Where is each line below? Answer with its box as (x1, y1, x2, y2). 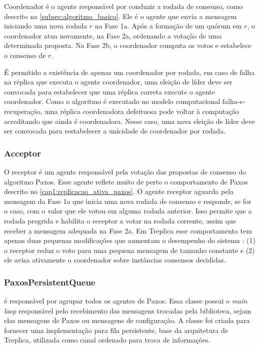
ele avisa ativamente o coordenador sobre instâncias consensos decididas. (4, 254, 226, 265)
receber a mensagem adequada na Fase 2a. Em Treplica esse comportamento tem (4, 225, 252, 235)
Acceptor (4, 146, 41, 159)
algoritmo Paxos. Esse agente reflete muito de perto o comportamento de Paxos (4, 176, 248, 186)
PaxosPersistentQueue (4, 275, 95, 288)
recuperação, (4, 105, 42, 116)
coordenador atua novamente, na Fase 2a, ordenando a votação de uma (4, 30, 222, 40)
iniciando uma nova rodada (4, 20, 87, 31)
